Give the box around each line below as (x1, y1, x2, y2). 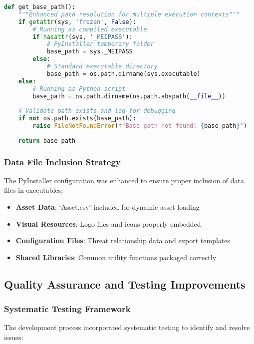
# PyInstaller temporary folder (46, 40, 154, 48)
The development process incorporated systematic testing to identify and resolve (4, 322, 250, 333)
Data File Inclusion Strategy (4, 155, 121, 168)
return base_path (18, 137, 76, 144)
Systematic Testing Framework (4, 303, 131, 315)
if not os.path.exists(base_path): (18, 115, 136, 122)
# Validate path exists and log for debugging (18, 107, 176, 115)
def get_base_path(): (4, 3, 76, 10)
